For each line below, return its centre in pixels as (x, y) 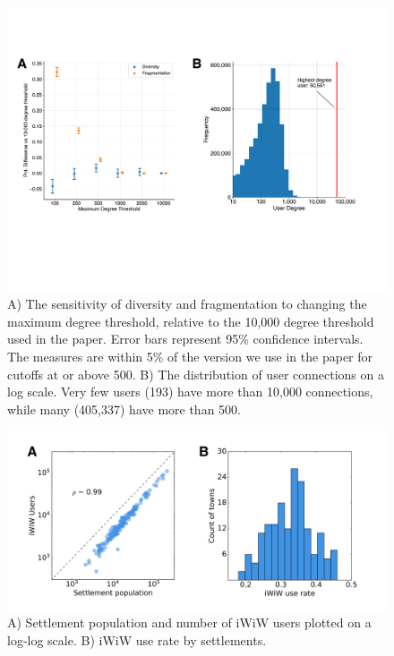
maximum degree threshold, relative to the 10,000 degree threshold (191, 321)
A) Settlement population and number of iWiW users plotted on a (189, 622)
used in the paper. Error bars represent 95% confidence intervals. (185, 339)
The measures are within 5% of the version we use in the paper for (190, 356)
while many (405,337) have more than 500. (124, 409)
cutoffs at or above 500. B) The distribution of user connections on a (196, 374)
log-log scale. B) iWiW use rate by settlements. (137, 639)
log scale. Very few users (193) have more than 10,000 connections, (190, 392)
